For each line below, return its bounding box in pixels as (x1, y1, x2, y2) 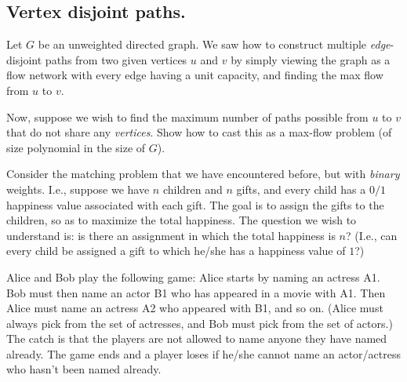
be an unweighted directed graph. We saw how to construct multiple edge (38, 36, 391, 53)
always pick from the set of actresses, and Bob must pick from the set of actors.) (6, 315, 393, 331)
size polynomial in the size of (6, 139, 146, 155)
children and (162, 180, 223, 197)
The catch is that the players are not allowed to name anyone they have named (6, 330, 387, 347)
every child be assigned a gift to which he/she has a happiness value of (6, 242, 346, 259)
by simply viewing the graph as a (231, 51, 391, 67)
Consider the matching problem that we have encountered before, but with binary (6, 166, 400, 182)
